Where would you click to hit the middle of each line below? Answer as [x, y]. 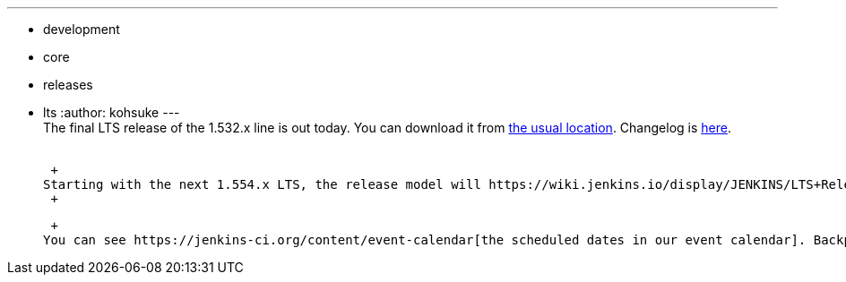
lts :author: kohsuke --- [112, 112]
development [82, 29]
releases [68, 85]
